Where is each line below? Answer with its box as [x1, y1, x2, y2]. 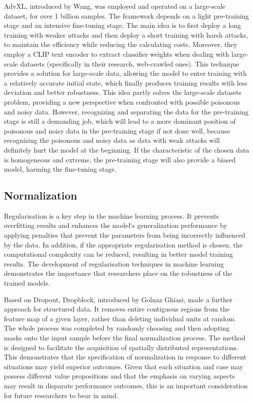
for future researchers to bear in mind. [4, 390, 118, 400]
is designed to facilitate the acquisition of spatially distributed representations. [4, 342, 238, 352]
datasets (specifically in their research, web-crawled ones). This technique [20, 58, 239, 68]
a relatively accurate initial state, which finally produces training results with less [4, 77, 248, 88]
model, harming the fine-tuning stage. [4, 164, 117, 174]
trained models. [4, 278, 50, 288]
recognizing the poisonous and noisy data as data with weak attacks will [4, 135, 220, 145]
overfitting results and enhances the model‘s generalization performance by [4, 220, 227, 230]
